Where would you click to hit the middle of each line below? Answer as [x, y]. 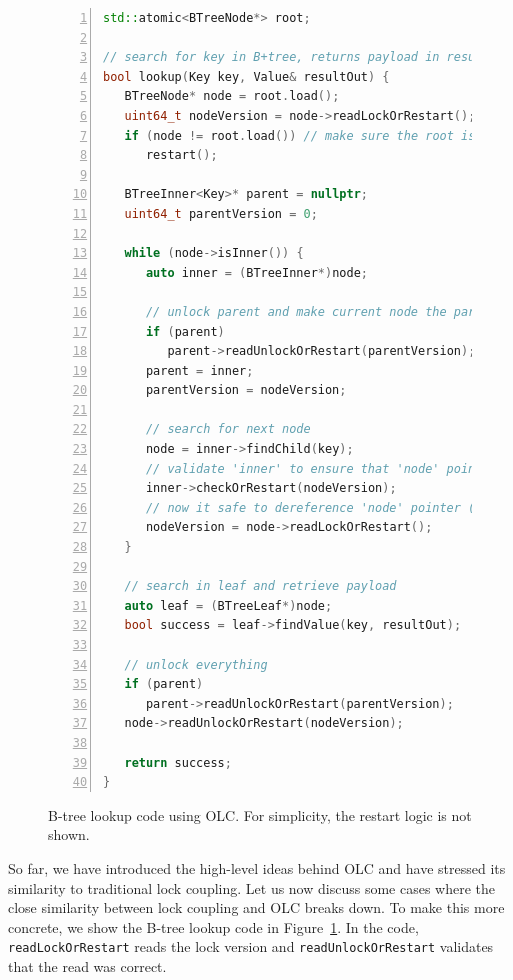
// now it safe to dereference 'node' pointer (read [324, 507]
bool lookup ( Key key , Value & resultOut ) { [246, 76]
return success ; [178, 762]
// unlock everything [196, 664]
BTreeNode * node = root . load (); [232, 96]
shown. [69, 834]
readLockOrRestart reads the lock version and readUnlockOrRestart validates [251, 946]
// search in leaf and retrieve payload [260, 586]
